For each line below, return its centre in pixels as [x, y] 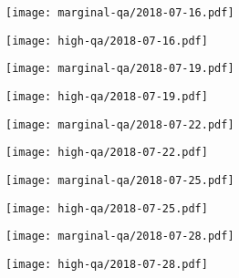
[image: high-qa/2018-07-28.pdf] [107, 264]
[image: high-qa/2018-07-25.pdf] [107, 208]
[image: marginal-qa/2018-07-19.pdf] [120, 69]
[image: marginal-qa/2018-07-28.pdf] [120, 237]
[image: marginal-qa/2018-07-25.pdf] [120, 180]
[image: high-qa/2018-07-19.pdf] [107, 96]
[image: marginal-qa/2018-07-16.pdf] [120, 13]
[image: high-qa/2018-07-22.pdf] [107, 153]
